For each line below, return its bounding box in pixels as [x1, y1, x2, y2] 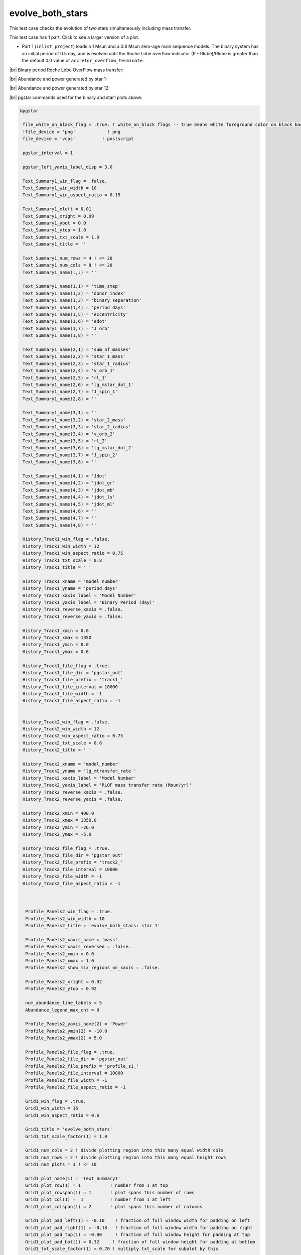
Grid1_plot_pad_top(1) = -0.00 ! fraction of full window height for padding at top [25, 1232, 250, 1237]
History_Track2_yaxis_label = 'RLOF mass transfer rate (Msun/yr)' [23, 782, 192, 788]
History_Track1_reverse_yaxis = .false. [23, 613, 123, 619]
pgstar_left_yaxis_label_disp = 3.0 [23, 164, 113, 170]
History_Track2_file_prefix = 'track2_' [23, 859, 123, 865]
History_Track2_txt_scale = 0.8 [23, 740, 102, 745]
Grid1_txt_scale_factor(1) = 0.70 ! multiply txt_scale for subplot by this [25, 1245, 218, 1251]
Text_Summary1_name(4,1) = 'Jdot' [23, 473, 107, 479]
